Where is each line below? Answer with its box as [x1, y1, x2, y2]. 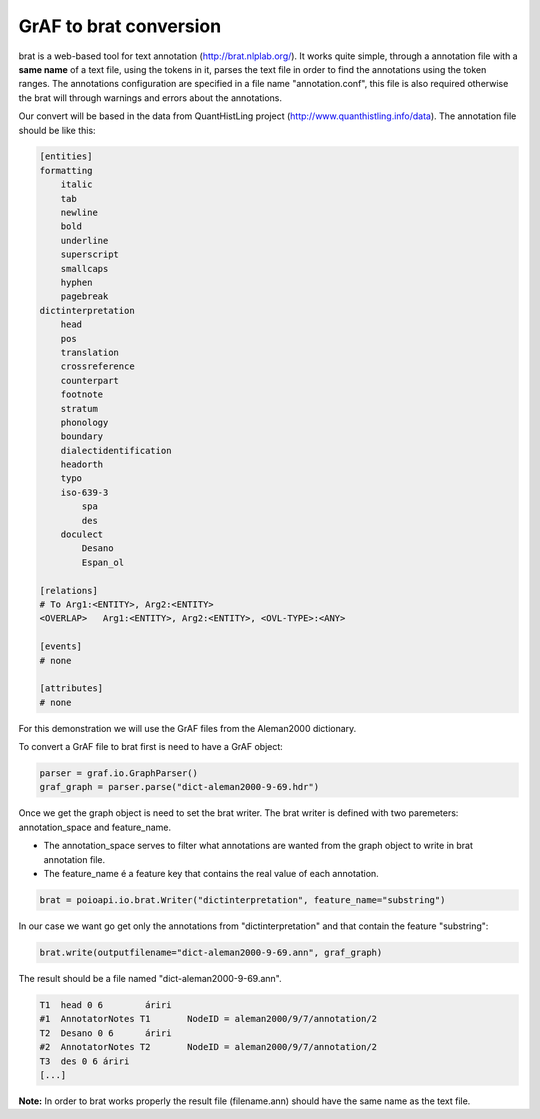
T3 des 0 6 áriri [39, 1055, 130, 1067]
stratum [60, 403, 99, 414]
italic [60, 179, 93, 190]
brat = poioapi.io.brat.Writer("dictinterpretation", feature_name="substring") [39, 895, 446, 905]
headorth [60, 459, 104, 470]
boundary [60, 431, 104, 442]
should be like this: [18, 124, 96, 136]
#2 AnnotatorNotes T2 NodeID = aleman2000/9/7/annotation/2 [39, 1041, 378, 1053]
